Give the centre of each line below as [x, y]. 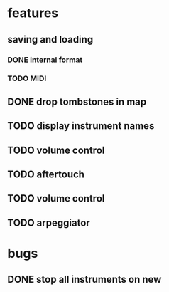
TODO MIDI [27, 78]
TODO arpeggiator [49, 223]
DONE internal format [45, 60]
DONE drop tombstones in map [77, 101]
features [33, 13]
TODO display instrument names [81, 126]
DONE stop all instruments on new [84, 280]
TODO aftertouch [46, 174]
